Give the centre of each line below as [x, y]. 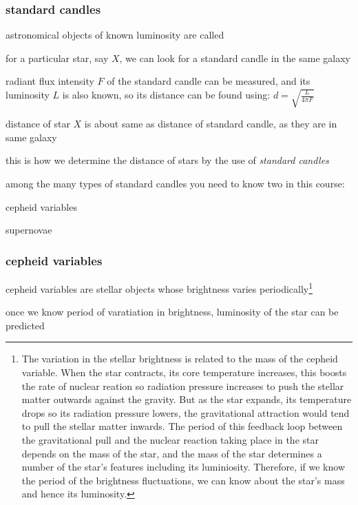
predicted [25, 325]
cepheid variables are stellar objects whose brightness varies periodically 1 [159, 288]
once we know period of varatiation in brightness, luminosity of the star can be [172, 312]
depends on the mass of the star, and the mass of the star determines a [172, 453]
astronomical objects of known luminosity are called [115, 35]
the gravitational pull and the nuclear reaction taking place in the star [170, 440]
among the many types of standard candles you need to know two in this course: [175, 184]
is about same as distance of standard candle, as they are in [211, 124]
